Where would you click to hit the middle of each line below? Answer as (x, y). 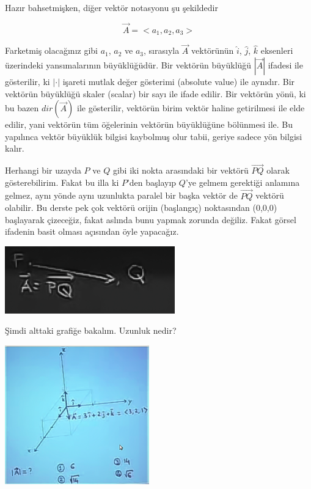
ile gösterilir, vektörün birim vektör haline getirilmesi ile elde (191, 108)
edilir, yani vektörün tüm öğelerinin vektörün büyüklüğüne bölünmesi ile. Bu (149, 124)
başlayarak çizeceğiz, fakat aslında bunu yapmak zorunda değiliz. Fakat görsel (151, 219)
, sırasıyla (162, 50)
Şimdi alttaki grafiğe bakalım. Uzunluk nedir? (91, 330)
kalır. (15, 148)
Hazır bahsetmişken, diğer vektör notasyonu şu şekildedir (112, 7)
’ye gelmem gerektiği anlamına (243, 182)
